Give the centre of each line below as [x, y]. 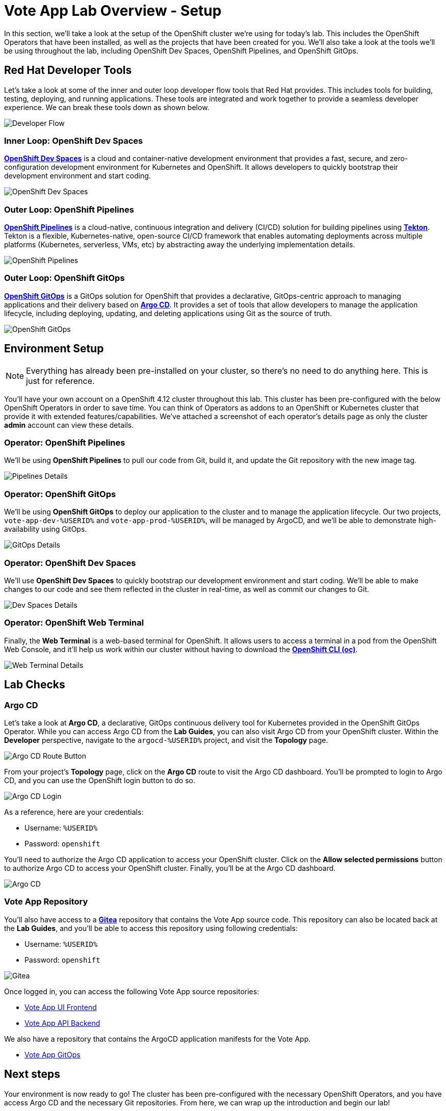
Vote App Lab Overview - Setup [113, 11]
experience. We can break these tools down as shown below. [107, 107]
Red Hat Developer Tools [68, 70]
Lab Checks [35, 685]
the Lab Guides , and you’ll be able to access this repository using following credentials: [151, 928]
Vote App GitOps [53, 1054]
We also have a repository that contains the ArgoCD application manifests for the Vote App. [158, 1039]
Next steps [32, 1074]
